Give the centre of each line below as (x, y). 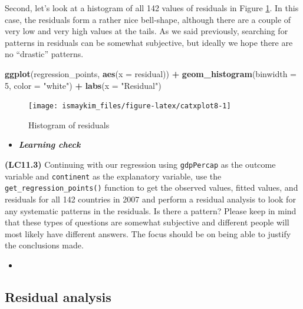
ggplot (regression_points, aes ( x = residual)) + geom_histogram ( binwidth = (151, 73)
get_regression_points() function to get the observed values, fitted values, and (151, 187)
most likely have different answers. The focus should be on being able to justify (148, 233)
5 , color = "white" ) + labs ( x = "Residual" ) (83, 85)
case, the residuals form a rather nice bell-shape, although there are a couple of (148, 19)
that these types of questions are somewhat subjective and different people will (147, 222)
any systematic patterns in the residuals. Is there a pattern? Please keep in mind (151, 210)
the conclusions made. (44, 245)
